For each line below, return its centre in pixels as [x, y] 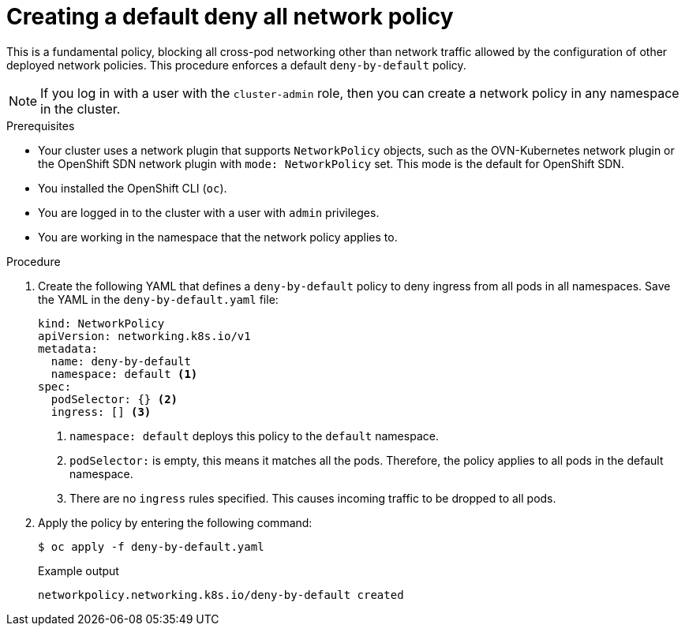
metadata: [68, 348]
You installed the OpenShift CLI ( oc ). [133, 188]
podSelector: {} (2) [114, 399]
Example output [79, 570]
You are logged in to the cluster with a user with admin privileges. [209, 212]
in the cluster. [80, 108]
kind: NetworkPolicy [101, 323]
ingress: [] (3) [101, 411]
